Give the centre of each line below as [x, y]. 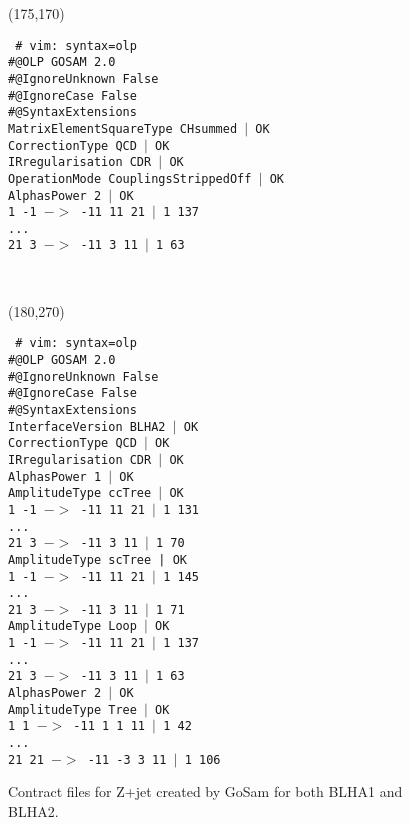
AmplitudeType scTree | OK [97, 559]
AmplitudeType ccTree [80, 493]
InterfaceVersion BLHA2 [87, 426]
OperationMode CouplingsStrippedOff [130, 178]
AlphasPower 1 [55, 476]
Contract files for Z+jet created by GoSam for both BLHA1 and [205, 791]
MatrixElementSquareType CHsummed [123, 128]
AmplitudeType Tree [72, 709]
